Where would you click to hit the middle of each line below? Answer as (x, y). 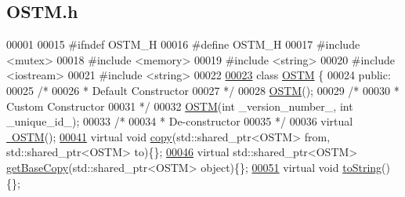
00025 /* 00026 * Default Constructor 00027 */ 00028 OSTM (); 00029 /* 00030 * (203, 90)
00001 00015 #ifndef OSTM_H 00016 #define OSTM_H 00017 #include (183, 44)
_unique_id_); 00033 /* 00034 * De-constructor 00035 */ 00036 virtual (180, 121)
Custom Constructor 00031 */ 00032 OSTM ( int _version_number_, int (180, 106)
